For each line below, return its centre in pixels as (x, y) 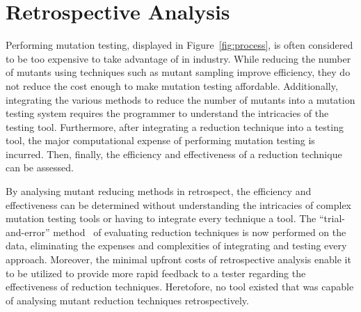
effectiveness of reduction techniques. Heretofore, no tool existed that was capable (180, 287)
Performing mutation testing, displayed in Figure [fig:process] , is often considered (179, 45)
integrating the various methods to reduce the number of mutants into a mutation (180, 99)
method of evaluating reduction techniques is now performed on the (200, 232)
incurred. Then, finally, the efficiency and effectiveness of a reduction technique (174, 154)
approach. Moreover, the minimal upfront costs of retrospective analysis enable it (178, 259)
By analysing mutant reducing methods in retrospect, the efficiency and (159, 191)
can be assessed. (40, 167)
